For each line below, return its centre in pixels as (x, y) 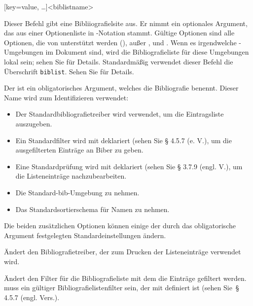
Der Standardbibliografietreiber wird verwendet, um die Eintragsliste (120, 114)
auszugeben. (34, 123)
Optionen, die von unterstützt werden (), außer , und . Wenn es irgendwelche (120, 42)
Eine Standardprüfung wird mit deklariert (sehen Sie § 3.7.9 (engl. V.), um (129, 166)
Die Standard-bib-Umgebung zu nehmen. (77, 192)
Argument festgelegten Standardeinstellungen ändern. (85, 235)
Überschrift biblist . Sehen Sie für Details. (69, 71)
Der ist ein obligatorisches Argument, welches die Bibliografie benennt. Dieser (121, 88)
